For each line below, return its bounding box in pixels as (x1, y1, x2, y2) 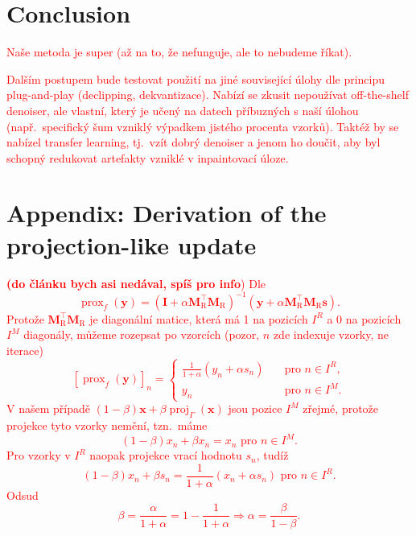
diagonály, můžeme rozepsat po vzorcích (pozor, (23, 326, 260, 343)
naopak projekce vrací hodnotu (89, 447, 242, 464)
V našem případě (6, 400, 90, 417)
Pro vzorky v (6, 447, 71, 464)
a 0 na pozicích (327, 310, 402, 327)
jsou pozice (228, 400, 282, 417)
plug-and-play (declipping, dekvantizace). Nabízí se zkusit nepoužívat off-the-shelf (6, 86, 409, 103)
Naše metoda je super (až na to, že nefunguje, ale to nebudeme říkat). (6, 43, 352, 60)
